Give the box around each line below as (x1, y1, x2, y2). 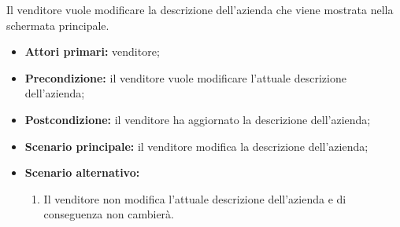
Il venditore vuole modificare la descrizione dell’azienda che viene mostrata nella (6, 2, 394, 17)
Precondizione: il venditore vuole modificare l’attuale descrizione (24, 69, 346, 86)
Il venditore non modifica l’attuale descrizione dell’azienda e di (43, 190, 346, 207)
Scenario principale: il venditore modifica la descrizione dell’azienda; (24, 137, 369, 154)
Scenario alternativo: (24, 164, 140, 181)
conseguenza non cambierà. (43, 206, 174, 222)
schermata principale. (6, 16, 109, 33)
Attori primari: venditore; (24, 43, 160, 60)
